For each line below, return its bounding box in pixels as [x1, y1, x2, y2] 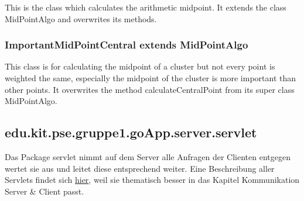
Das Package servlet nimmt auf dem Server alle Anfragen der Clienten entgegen [5, 150, 291, 162]
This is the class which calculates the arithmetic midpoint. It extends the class [5, 1, 286, 13]
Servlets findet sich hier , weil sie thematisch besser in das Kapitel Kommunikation [5, 174, 300, 186]
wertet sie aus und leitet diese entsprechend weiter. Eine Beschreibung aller [5, 162, 275, 174]
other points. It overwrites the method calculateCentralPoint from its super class [5, 83, 295, 95]
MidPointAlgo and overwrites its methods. [5, 12, 157, 25]
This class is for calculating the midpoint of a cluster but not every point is [5, 60, 275, 72]
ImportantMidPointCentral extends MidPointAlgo [5, 37, 248, 52]
